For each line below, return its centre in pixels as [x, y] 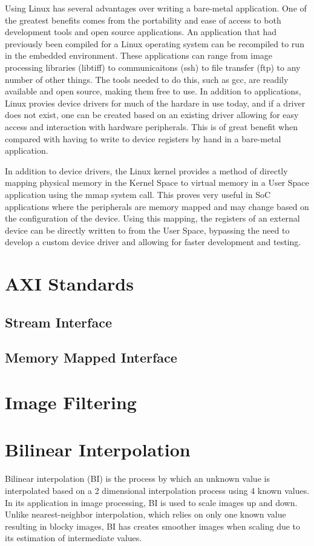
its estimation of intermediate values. [74, 538]
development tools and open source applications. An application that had [141, 32]
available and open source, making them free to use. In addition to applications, [153, 91]
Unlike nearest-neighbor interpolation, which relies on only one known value [146, 514]
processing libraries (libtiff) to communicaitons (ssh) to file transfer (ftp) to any [153, 67]
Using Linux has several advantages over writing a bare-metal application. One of [156, 8]
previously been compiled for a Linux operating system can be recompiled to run [155, 43]
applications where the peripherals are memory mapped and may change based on [157, 206]
